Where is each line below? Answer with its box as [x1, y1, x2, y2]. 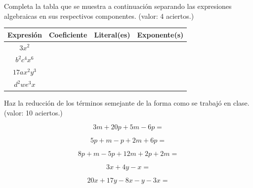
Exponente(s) [137, 29, 184, 39]
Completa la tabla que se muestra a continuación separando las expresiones [4, 1, 232, 11]
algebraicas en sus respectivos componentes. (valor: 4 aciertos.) [4, 10, 194, 21]
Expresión [7, 29, 42, 39]
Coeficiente [48, 29, 87, 39]
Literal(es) [94, 29, 130, 39]
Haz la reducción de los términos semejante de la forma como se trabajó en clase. [4, 98, 250, 108]
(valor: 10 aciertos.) [4, 107, 63, 117]
